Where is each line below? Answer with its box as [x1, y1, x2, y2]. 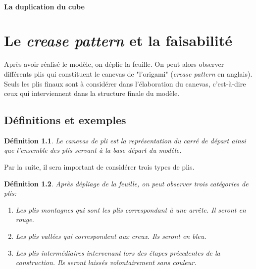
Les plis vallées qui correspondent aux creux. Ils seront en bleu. [15, 231, 206, 241]
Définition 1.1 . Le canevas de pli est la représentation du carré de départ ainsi [4, 135, 246, 145]
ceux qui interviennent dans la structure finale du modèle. [4, 88, 180, 98]
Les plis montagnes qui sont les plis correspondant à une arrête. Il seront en [15, 204, 246, 215]
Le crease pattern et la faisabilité [4, 30, 232, 51]
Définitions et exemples [4, 112, 126, 128]
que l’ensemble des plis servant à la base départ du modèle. [4, 145, 182, 155]
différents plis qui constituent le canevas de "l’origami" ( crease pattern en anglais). [4, 68, 253, 79]
